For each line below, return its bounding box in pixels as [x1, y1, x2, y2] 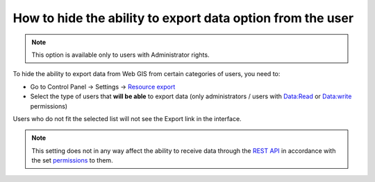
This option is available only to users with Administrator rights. [31, 51, 210, 59]
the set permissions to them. [31, 156, 114, 165]
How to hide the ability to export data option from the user [12, 10, 354, 26]
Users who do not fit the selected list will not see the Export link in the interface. [12, 114, 242, 122]
